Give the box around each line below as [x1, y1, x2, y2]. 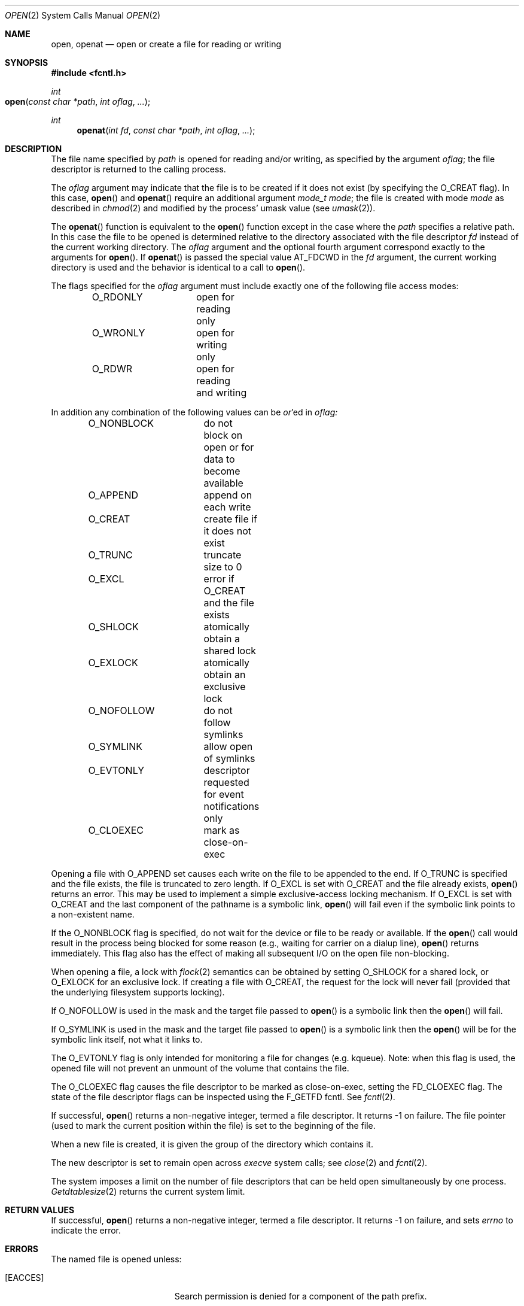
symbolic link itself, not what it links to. [51, 1034, 203, 1044]
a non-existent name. [51, 909, 135, 919]
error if [203, 573, 234, 585]
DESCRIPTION [5, 144, 62, 154]
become [203, 465, 240, 477]
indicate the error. [51, 1225, 121, 1235]
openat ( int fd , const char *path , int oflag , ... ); [77, 125, 255, 135]
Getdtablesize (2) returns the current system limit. [51, 1186, 245, 1196]
